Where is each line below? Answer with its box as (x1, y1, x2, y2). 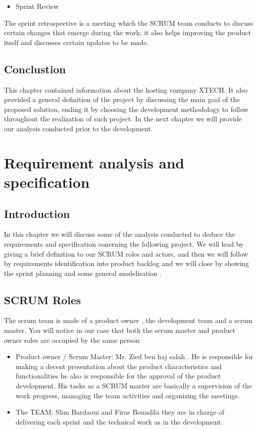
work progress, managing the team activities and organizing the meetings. (15, 390, 240, 400)
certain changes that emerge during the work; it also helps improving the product (4, 27, 252, 38)
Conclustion (4, 61, 66, 76)
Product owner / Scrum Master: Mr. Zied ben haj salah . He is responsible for (15, 351, 254, 362)
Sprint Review (15, 1, 59, 11)
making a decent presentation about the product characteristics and (15, 361, 222, 371)
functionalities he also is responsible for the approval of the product (15, 371, 221, 381)
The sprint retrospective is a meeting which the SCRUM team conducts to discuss (4, 17, 254, 28)
